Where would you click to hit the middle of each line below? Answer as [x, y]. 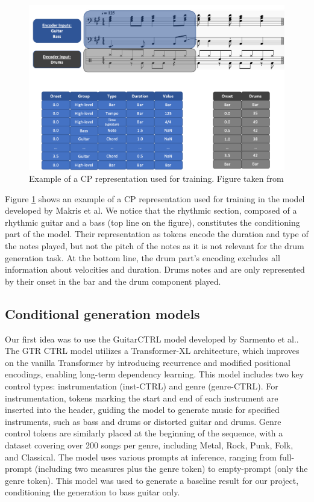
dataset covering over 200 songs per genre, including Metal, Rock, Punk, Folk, [149, 445]
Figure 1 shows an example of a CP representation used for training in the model [155, 198]
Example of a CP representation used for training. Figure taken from [156, 178]
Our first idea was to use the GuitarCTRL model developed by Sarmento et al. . [152, 339]
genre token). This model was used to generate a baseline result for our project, [152, 480]
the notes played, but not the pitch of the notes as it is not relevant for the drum [155, 246]
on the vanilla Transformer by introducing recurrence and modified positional [148, 362]
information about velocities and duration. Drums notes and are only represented [155, 269]
